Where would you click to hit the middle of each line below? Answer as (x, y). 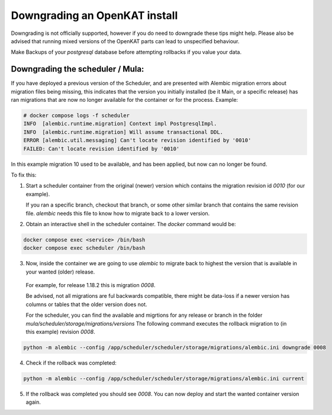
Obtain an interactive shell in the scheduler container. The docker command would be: (131, 224)
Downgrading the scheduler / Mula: (78, 69)
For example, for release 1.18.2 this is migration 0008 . (91, 285)
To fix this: (24, 175)
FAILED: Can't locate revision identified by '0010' (101, 149)
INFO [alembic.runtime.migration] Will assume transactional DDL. (123, 132)
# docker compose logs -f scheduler (77, 115)
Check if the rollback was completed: (71, 363)
